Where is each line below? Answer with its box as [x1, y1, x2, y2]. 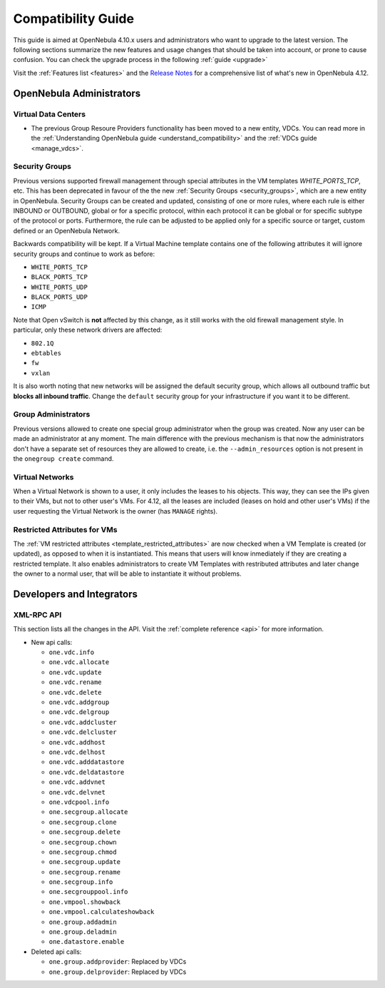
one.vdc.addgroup [48, 698, 110, 706]
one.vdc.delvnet [48, 788, 106, 796]
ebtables [31, 350, 62, 357]
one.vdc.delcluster [48, 728, 117, 736]
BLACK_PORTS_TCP [31, 273, 88, 281]
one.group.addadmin [48, 917, 117, 926]
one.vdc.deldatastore [48, 768, 125, 776]
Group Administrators [13, 409, 91, 419]
